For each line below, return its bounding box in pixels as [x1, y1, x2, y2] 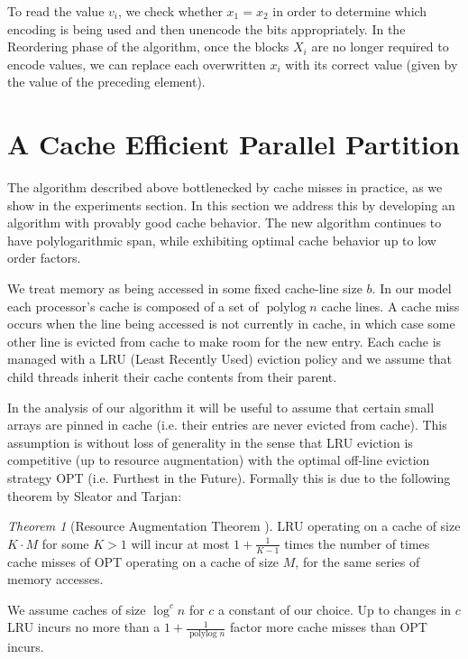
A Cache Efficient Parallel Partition [7, 125, 460, 162]
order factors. [7, 248, 81, 267]
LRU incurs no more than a [7, 617, 161, 636]
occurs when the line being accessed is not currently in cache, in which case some [7, 314, 455, 333]
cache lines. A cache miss [321, 296, 460, 315]
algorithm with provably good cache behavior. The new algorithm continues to [7, 213, 442, 232]
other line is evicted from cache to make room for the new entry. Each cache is [7, 331, 442, 350]
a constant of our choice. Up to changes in [218, 599, 452, 618]
